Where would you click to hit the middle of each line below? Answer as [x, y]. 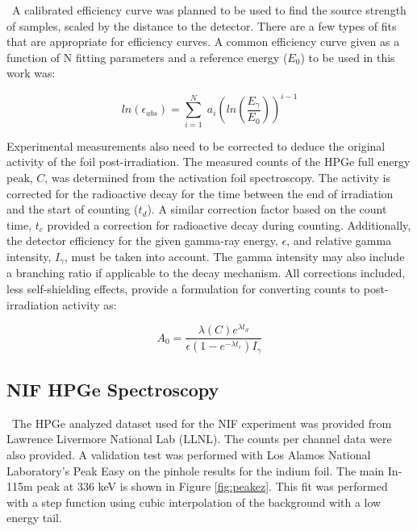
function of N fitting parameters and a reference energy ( [147, 57]
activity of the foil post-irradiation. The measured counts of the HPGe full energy [208, 162]
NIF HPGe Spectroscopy [113, 390]
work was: [31, 73]
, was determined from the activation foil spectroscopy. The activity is [217, 177]
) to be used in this [348, 57]
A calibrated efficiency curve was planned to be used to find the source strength [209, 10]
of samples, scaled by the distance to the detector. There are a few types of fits [202, 25]
